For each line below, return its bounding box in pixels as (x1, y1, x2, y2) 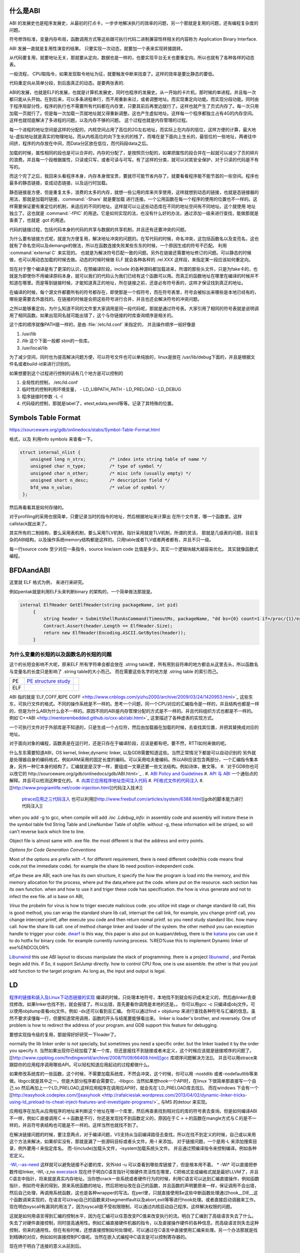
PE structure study (26, 677, 71, 684)
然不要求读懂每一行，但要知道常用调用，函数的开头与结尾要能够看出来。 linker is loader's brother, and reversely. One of (9, 1015, 256, 1021)
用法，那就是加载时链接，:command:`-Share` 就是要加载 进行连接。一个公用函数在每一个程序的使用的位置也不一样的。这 (9, 196, 257, 202)
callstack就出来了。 (9, 520, 50, 526)
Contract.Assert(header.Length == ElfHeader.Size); (43, 623, 173, 629)
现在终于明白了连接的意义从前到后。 (9, 1243, 84, 1249)
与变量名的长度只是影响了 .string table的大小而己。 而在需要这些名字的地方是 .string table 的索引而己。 (9, 668, 221, 674)
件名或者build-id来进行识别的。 (9, 361, 73, 367)
